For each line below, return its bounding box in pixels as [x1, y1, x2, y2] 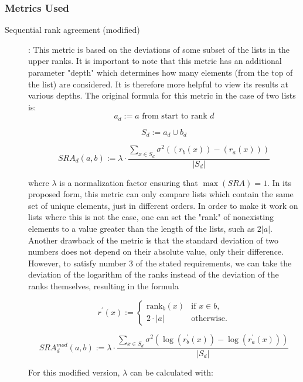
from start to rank [142, 112, 207, 121]
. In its [267, 176, 291, 188]
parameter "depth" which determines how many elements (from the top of [28, 66, 293, 78]
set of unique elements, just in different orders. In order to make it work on [28, 199, 298, 211]
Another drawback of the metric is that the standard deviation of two [28, 234, 278, 246]
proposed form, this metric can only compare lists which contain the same [28, 188, 294, 200]
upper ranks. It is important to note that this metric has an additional [28, 55, 282, 67]
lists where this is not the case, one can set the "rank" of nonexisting [28, 211, 274, 223]
